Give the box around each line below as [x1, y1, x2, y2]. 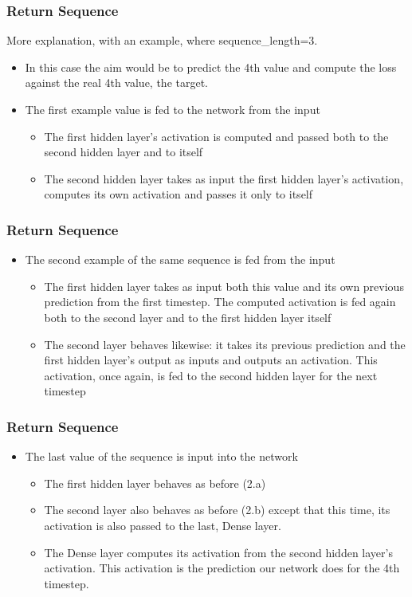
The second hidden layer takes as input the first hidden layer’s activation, [44, 170, 404, 187]
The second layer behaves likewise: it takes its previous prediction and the [44, 336, 406, 352]
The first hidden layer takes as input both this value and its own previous [44, 277, 404, 294]
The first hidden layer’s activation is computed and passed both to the [44, 128, 389, 144]
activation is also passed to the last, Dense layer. [44, 516, 281, 533]
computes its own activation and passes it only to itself [44, 186, 313, 202]
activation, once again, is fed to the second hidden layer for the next [44, 367, 378, 383]
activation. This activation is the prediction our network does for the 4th [44, 560, 400, 576]
